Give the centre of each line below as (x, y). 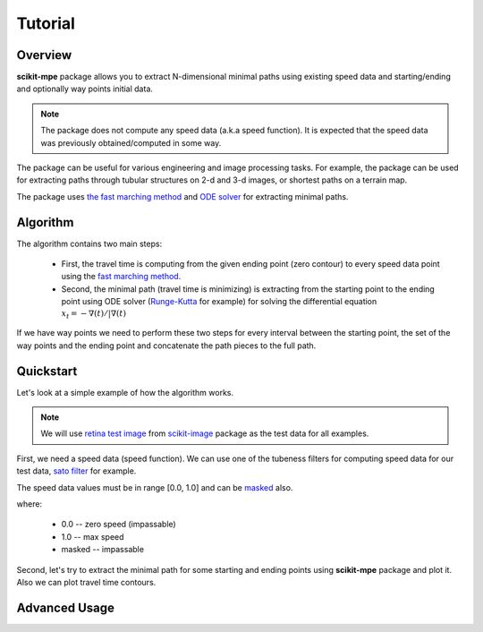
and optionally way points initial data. (85, 89)
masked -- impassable (103, 550)
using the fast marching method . (121, 277)
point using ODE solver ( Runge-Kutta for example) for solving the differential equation (219, 302)
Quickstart (47, 371)
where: (30, 504)
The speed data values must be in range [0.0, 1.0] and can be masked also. (155, 487)
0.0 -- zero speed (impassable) (119, 525)
